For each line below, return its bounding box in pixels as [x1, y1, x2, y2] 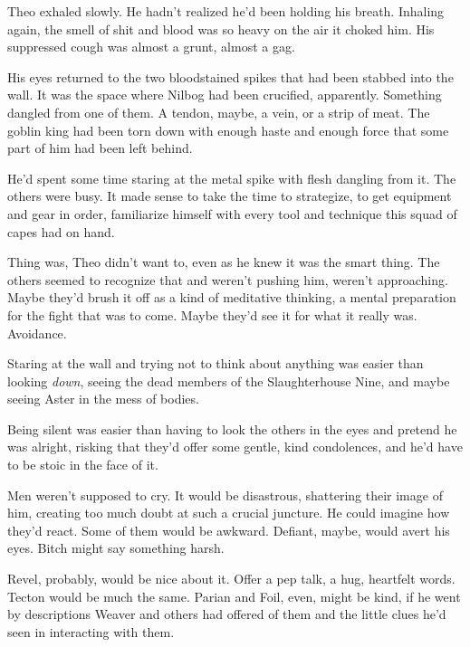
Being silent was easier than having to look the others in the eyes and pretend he [7, 419, 457, 438]
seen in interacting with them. [7, 622, 175, 641]
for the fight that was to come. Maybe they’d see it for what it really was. [7, 305, 417, 324]
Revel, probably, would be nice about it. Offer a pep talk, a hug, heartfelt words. [7, 569, 456, 588]
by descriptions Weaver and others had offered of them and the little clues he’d [7, 604, 446, 623]
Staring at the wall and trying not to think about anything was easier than [7, 354, 424, 373]
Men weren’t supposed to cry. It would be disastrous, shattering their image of [7, 485, 443, 504]
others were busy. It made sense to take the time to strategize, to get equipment [7, 186, 452, 205]
